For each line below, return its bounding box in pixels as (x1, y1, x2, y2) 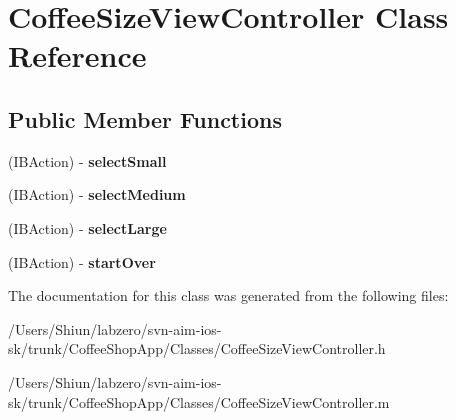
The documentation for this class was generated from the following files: (8, 285, 449, 306)
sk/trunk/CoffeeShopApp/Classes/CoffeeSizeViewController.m (8, 391, 390, 412)
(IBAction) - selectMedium (8, 184, 186, 205)
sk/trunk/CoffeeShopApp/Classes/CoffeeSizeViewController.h (8, 338, 386, 359)
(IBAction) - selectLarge (8, 217, 167, 238)
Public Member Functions (8, 103, 282, 134)
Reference (8, 35, 147, 76)
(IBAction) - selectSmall (8, 150, 167, 171)
